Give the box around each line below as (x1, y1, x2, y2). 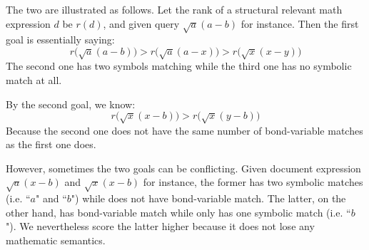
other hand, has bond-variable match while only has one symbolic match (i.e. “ (6, 204, 351, 219)
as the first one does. (6, 137, 96, 152)
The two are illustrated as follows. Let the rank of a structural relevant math (6, 2, 343, 16)
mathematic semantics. (6, 232, 106, 247)
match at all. (6, 72, 62, 87)
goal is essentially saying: (6, 32, 115, 47)
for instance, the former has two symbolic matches (143, 175, 363, 189)
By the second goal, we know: (6, 96, 136, 111)
